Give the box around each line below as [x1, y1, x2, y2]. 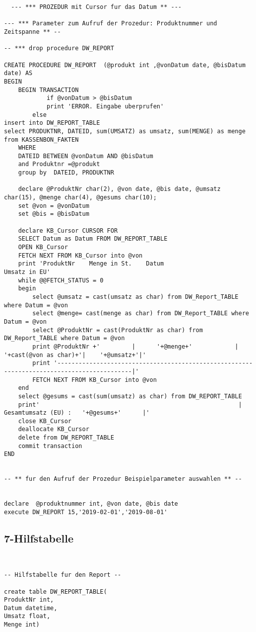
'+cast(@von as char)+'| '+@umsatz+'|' [4, 351, 146, 359]
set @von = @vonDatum [18, 202, 89, 209]
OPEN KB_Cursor [18, 244, 68, 251]
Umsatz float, [4, 613, 51, 620]
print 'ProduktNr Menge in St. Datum [18, 260, 164, 268]
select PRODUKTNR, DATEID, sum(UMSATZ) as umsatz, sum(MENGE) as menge [4, 127, 246, 135]
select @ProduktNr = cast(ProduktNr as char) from [32, 326, 203, 334]
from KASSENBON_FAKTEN [4, 136, 79, 143]
